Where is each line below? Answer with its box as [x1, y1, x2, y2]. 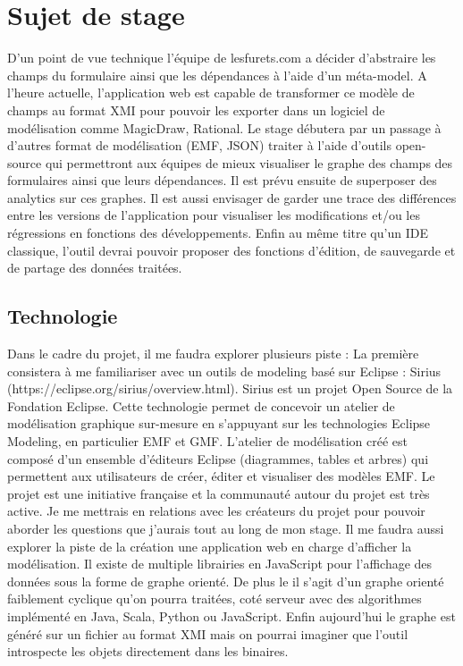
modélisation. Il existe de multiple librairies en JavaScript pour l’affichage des [7, 554, 433, 573]
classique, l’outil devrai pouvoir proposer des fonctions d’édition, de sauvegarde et [7, 240, 456, 259]
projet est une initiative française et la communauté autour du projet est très [7, 484, 430, 502]
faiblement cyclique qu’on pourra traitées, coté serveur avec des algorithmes [7, 589, 422, 608]
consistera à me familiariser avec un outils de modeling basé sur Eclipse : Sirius [7, 361, 442, 380]
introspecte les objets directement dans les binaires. [7, 642, 289, 661]
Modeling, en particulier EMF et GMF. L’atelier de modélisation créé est [7, 432, 408, 451]
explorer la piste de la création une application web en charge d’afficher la [7, 536, 412, 555]
